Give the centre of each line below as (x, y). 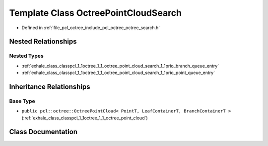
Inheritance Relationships (50, 87)
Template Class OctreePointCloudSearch (96, 13)
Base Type (22, 101)
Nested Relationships (43, 42)
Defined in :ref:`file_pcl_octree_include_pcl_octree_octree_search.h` (91, 28)
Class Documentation (43, 132)
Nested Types (27, 56)
